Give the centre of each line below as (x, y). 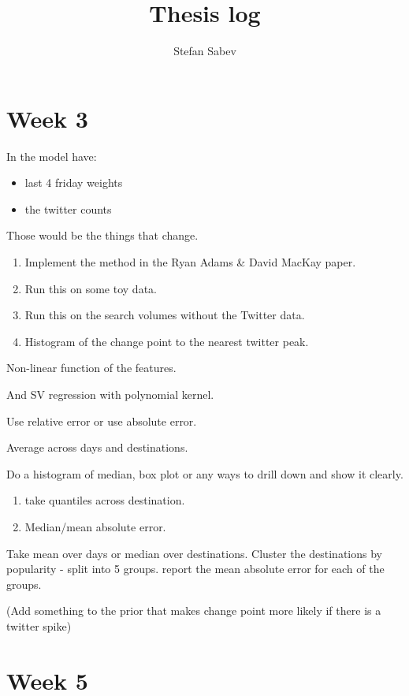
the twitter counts (68, 208)
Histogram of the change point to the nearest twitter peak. (167, 341)
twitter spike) (39, 625)
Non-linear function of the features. (91, 368)
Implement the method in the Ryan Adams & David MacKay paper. (190, 262)
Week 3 (47, 118)
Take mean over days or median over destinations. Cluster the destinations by (194, 553)
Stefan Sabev (205, 51)
